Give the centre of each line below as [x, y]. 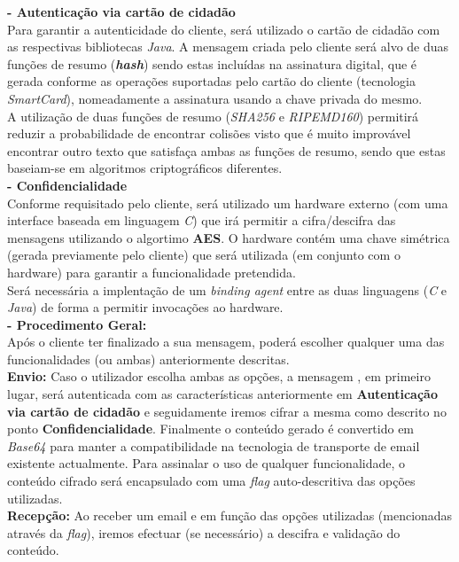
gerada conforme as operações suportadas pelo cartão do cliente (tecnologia [211, 81]
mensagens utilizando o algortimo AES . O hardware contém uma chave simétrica [229, 237]
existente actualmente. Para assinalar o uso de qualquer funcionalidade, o [206, 463]
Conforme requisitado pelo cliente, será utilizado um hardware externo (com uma [228, 203]
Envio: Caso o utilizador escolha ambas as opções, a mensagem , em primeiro [219, 376]
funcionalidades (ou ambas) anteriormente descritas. [148, 359]
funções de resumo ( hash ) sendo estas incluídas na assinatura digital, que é [212, 63]
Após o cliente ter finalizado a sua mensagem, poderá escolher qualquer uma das [226, 342]
